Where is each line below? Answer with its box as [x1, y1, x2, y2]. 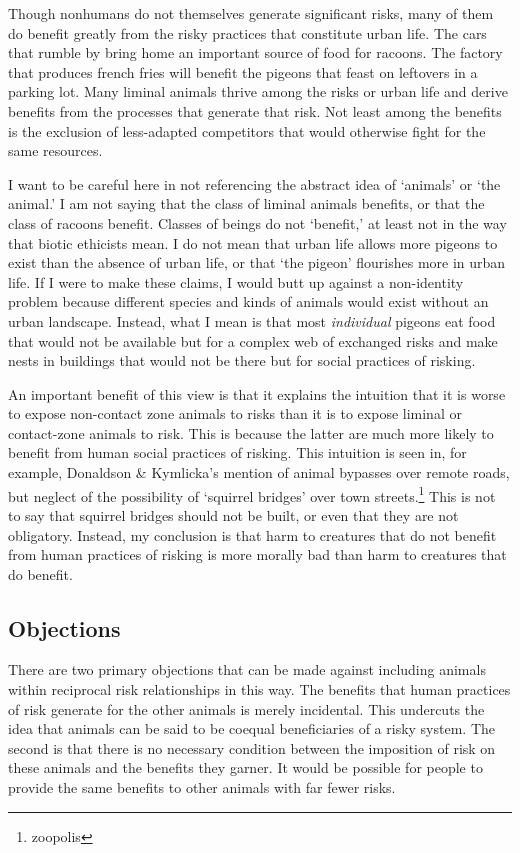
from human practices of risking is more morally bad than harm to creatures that [8, 544, 507, 565]
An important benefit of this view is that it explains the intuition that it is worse [8, 383, 506, 404]
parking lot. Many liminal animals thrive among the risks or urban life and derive [8, 81, 508, 102]
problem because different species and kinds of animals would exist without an [8, 291, 489, 312]
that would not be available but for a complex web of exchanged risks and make [8, 330, 498, 351]
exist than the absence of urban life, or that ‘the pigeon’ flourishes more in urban [8, 252, 506, 273]
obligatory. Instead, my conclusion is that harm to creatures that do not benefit [8, 524, 497, 545]
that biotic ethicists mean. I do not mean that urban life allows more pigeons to [8, 232, 498, 253]
